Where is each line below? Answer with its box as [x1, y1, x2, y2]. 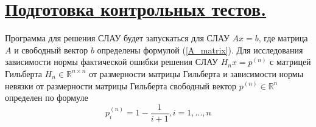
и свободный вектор [14, 43, 88, 56]
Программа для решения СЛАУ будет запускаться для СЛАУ [5, 32, 230, 44]
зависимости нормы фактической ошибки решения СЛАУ [5, 55, 218, 68]
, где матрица [258, 32, 308, 44]
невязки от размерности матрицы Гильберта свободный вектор [5, 79, 237, 92]
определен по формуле [5, 91, 88, 104]
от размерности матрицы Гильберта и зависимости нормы [89, 67, 304, 80]
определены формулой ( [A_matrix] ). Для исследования [97, 43, 303, 56]
